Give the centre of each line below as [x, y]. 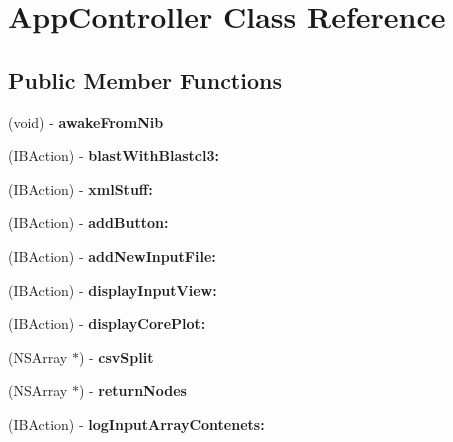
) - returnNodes [132, 390]
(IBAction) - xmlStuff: [80, 188]
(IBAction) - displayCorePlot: [107, 323]
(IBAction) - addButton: [88, 222]
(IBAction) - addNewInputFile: [112, 255]
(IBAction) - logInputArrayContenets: [136, 423]
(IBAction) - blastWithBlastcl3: [113, 155]
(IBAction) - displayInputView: [112, 289]
